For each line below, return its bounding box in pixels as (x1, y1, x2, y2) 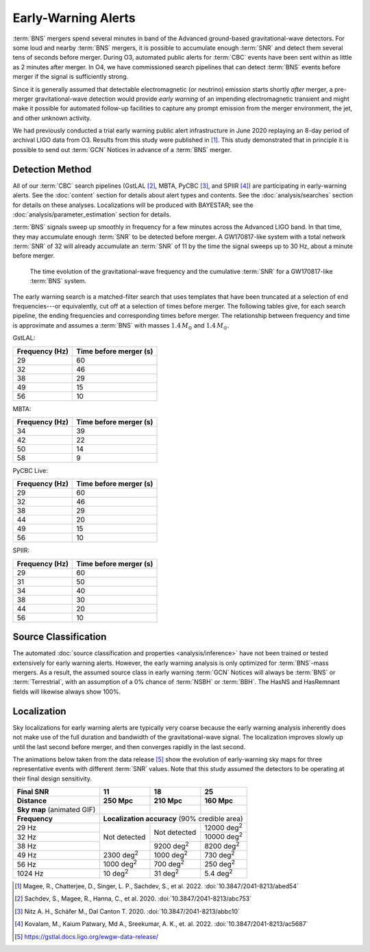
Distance (16, 796, 47, 805)
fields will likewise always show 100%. (12, 687, 121, 696)
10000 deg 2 (204, 831, 243, 842)
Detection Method (12, 163, 92, 175)
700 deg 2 (153, 858, 185, 869)
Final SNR (16, 787, 49, 796)
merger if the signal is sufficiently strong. (12, 73, 129, 81)
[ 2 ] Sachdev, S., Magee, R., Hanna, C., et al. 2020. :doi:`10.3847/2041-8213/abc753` (14, 894, 252, 903)
